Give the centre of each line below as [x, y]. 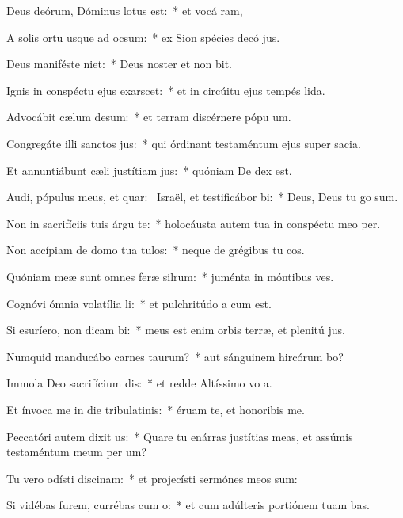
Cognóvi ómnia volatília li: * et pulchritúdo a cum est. [139, 303]
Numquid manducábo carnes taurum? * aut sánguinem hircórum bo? [175, 356]
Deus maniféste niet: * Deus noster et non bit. [119, 64]
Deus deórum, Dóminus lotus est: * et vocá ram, [125, 10]
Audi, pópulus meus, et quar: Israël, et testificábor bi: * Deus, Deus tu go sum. [202, 197]
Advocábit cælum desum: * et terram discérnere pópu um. [149, 117]
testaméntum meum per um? [77, 452]
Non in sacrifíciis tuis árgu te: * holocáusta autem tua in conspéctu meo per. [194, 223]
